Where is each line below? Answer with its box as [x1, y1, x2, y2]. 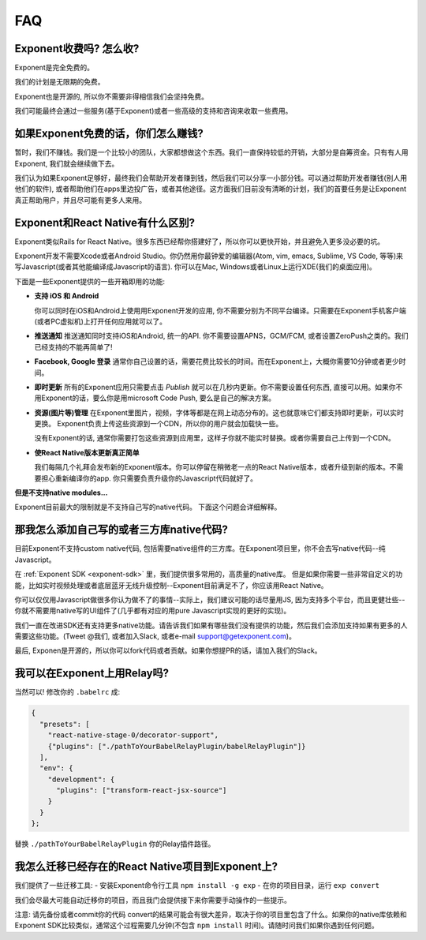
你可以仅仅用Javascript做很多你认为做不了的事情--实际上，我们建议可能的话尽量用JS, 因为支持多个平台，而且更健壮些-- [14, 594, 405, 604]
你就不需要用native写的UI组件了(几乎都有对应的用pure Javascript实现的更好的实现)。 [14, 606, 291, 616]
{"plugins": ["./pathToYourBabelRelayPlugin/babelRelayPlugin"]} [47, 742, 306, 751]
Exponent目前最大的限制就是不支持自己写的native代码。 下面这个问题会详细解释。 [14, 502, 282, 512]
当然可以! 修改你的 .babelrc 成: [14, 687, 121, 697]
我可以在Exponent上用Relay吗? [14, 667, 170, 680]
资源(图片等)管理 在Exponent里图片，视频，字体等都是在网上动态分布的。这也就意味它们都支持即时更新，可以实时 [34, 407, 404, 418]
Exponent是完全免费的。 [14, 63, 95, 73]
